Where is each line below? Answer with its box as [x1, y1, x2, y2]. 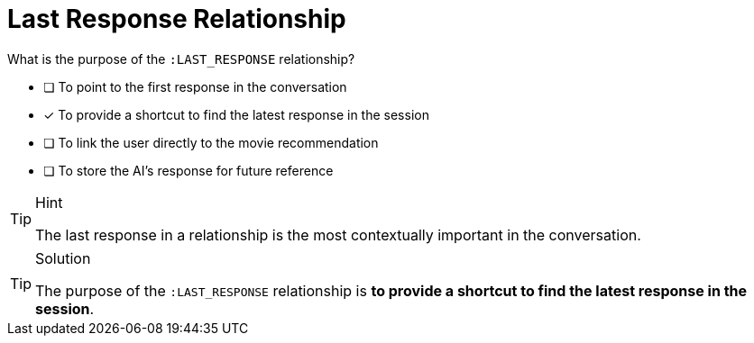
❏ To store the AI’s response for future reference [43, 162, 334, 178]
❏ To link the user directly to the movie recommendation [43, 134, 379, 150]
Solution [35, 248, 91, 267]
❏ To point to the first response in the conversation [43, 78, 347, 95]
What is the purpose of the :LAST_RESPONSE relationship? [7, 50, 355, 67]
